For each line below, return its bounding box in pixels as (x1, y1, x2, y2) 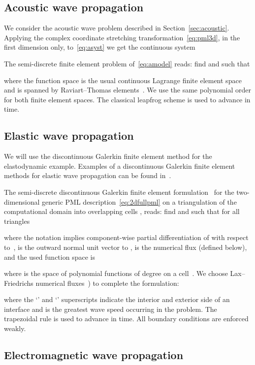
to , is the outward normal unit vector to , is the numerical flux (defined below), (4, 242, 247, 252)
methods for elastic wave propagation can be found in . (4, 170, 171, 181)
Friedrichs (4, 277, 33, 288)
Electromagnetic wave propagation (4, 347, 184, 363)
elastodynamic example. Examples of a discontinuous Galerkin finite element (4, 160, 235, 171)
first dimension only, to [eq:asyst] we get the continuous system (4, 42, 195, 52)
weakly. (4, 323, 26, 334)
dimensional (4, 196, 40, 207)
